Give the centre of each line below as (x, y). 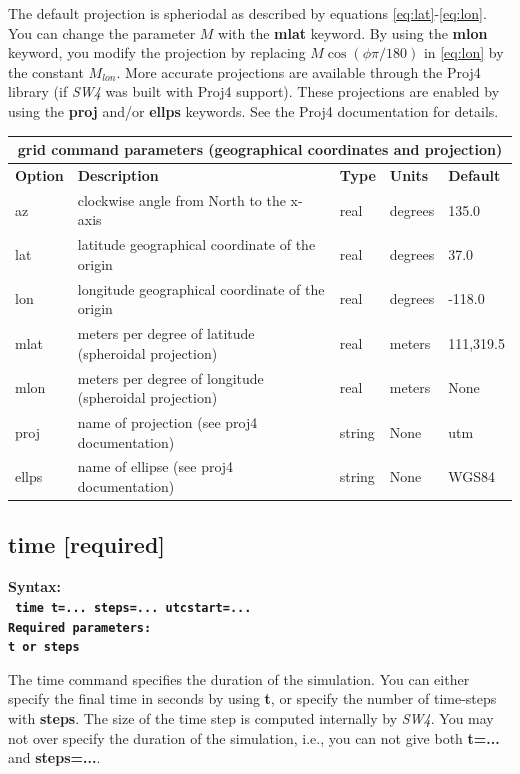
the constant (46, 71)
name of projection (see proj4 (167, 421)
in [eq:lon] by (463, 52)
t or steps (44, 647)
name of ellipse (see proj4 (155, 466)
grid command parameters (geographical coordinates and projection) (260, 149)
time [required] (87, 544)
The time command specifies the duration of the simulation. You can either (239, 678)
